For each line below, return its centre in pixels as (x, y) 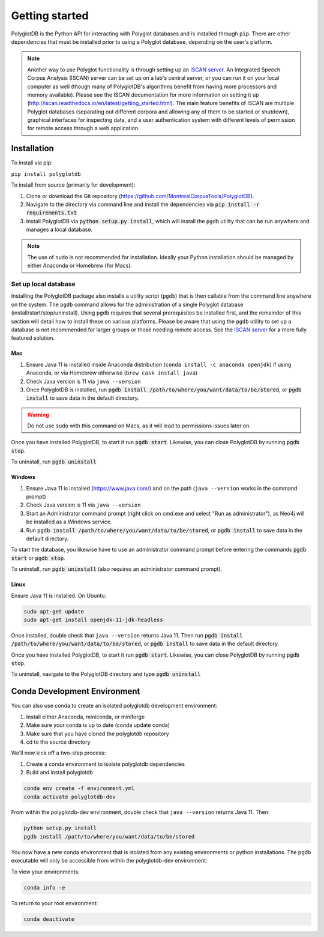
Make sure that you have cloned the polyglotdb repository (97, 734)
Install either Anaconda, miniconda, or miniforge (85, 717)
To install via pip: (32, 163)
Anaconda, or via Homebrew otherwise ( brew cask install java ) (112, 373)
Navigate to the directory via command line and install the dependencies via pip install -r (143, 204)
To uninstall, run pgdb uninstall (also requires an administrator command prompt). (116, 569)
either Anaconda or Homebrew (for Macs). (79, 266)
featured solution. (33, 338)
